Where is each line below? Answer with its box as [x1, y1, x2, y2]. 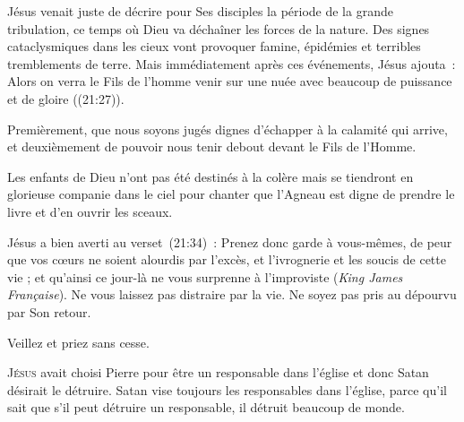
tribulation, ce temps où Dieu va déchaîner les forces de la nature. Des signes [7, 19, 430, 38]
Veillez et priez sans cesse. [7, 332, 150, 351]
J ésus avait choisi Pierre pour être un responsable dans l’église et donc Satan [7, 363, 429, 382]
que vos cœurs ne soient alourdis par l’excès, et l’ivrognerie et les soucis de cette [7, 250, 446, 269]
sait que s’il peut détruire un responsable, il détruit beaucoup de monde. [7, 398, 405, 417]
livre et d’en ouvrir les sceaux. [7, 202, 173, 220]
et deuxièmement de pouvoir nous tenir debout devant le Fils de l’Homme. [7, 137, 417, 156]
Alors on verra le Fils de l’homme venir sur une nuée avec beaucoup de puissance [7, 72, 452, 90]
